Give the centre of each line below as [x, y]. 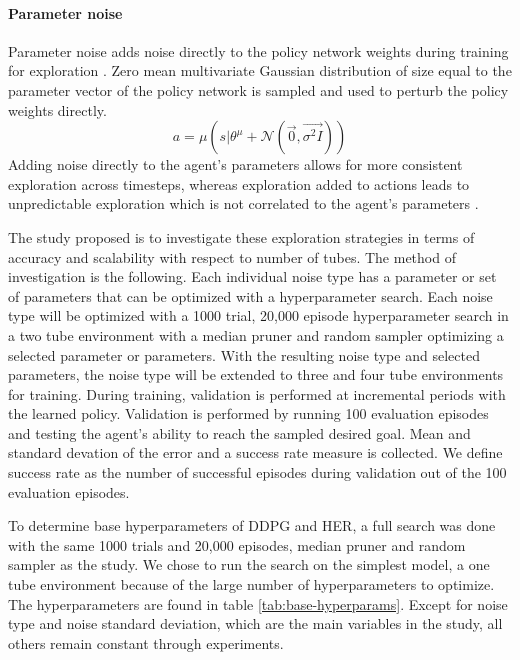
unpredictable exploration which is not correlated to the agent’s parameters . [243, 203]
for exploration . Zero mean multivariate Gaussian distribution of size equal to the [260, 70]
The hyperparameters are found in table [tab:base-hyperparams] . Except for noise [258, 603]
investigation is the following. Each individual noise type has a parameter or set [252, 276]
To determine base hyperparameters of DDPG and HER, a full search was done [252, 525]
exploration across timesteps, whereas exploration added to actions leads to [239, 183]
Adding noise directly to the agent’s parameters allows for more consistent [235, 164]
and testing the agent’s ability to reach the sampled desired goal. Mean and [239, 432]
